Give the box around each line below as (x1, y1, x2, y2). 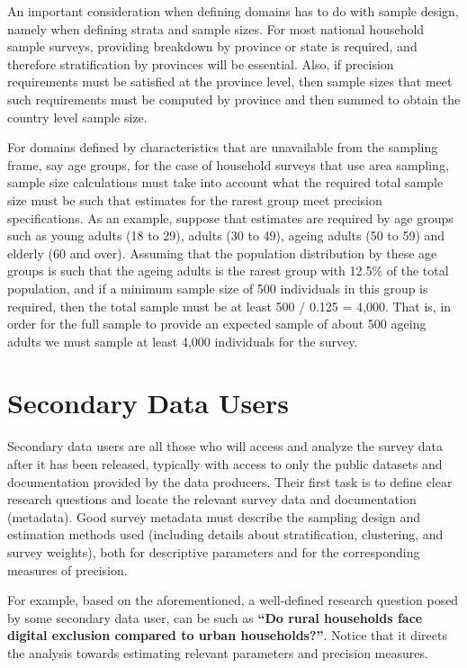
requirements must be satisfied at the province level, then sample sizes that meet (7, 72, 453, 91)
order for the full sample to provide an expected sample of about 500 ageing (7, 314, 427, 333)
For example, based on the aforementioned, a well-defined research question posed (7, 591, 459, 609)
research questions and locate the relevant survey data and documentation (7, 490, 417, 509)
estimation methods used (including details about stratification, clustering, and (7, 525, 444, 544)
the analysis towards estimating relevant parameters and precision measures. (7, 643, 428, 662)
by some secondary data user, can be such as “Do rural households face (7, 608, 423, 627)
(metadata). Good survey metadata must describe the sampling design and (7, 507, 421, 526)
